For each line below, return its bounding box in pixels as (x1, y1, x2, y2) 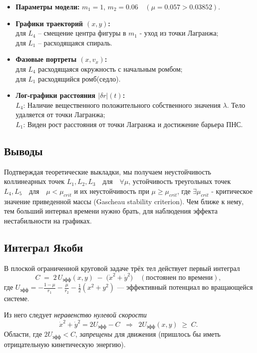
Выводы (4, 143, 43, 158)
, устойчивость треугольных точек (128, 176, 231, 186)
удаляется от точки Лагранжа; (15, 109, 105, 120)
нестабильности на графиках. (4, 215, 92, 225)
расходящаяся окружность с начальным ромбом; (38, 63, 183, 74)
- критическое (211, 185, 253, 196)
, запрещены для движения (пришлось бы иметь (75, 329, 221, 339)
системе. (4, 293, 30, 303)
